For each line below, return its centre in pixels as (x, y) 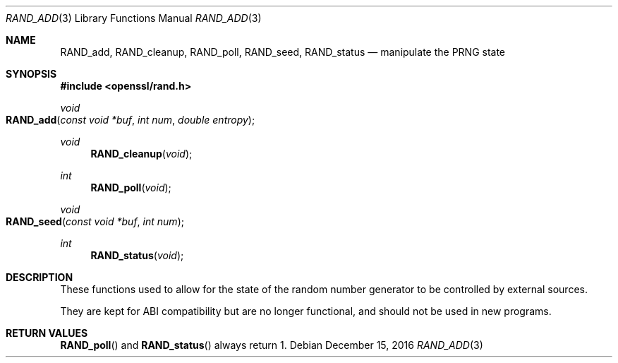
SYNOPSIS (31, 74)
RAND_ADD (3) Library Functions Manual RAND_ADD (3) (134, 18)
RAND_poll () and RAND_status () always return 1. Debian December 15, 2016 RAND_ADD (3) (272, 345)
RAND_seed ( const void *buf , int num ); (95, 221)
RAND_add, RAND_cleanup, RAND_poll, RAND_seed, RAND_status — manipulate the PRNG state (283, 52)
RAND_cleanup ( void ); (141, 154)
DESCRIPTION (40, 277)
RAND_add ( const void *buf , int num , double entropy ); (131, 120)
